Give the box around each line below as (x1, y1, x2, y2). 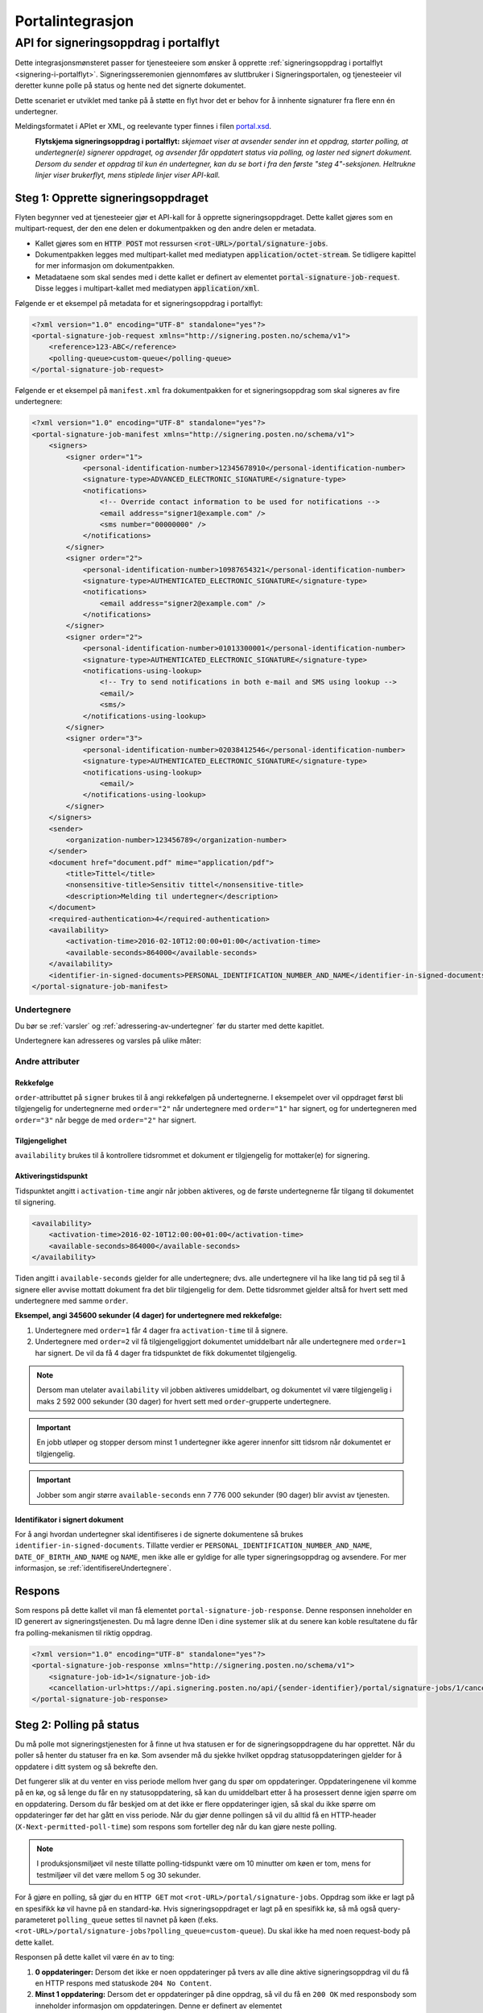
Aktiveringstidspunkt (14, 1172, 89, 1181)
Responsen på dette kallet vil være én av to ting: (14, 1953, 175, 1962)
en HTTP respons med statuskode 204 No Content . (35, 1978, 213, 1988)
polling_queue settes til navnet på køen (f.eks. (57, 1915, 219, 1924)
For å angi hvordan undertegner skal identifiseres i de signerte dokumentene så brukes (14, 1530, 303, 1540)
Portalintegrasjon (14, 12, 134, 30)
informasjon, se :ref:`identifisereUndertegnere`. (14, 1563, 172, 1573)
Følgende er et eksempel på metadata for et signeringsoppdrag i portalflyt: (14, 298, 263, 308)
